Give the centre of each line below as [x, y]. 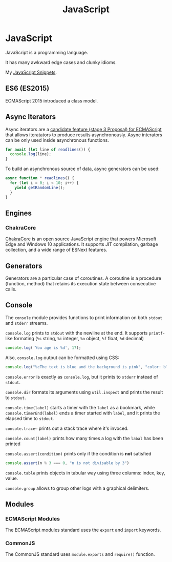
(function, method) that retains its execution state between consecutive [81, 284]
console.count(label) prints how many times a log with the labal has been [84, 438]
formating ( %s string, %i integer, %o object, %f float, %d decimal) [79, 338]
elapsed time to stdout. [30, 418]
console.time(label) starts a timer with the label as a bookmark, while [80, 407]
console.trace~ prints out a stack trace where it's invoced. [67, 428]
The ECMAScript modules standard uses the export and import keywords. [83, 530]
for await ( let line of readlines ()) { [48, 150]
